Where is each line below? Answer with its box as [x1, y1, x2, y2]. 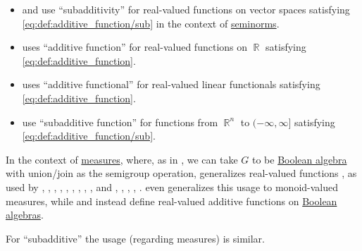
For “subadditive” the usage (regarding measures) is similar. [6, 231, 265, 245]
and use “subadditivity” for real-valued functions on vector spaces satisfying [22, 2, 350, 16]
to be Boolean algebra [251, 152, 347, 166]
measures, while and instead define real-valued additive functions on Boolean [6, 193, 337, 208]
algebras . [6, 207, 44, 222]
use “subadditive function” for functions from [22, 114, 218, 129]
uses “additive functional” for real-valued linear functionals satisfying [22, 77, 320, 92]
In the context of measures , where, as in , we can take [6, 152, 238, 166]
